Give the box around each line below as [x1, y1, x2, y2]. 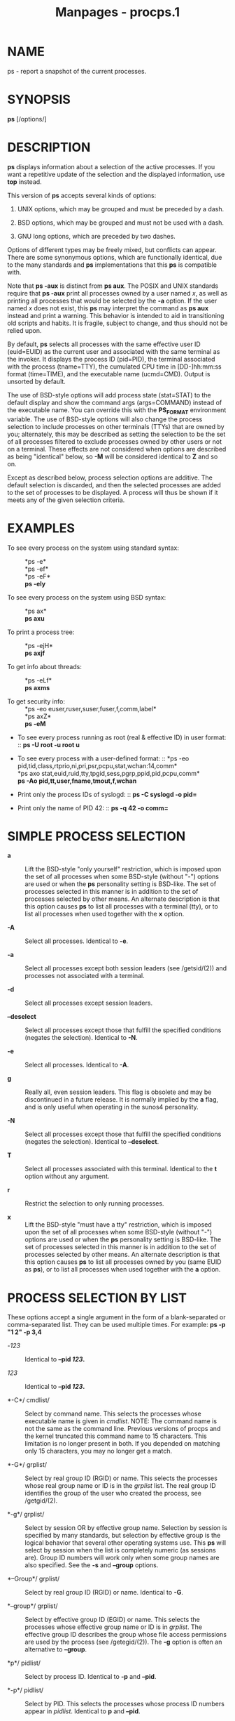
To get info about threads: [7, 662, 82, 671]
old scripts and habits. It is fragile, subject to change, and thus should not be [7, 319, 228, 327]
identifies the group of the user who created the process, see [24, 1489, 201, 1498]
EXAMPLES [7, 520, 75, 536]
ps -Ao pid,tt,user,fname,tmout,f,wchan [17, 777, 137, 785]
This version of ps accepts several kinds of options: [7, 191, 157, 199]
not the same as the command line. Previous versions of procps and [24, 1425, 221, 1433]
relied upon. [7, 326, 42, 334]
